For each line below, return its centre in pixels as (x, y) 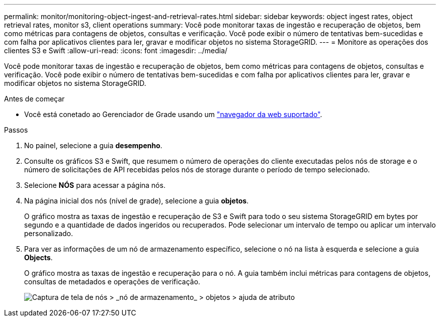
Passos (16, 130)
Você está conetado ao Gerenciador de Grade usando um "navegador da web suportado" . (173, 114)
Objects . (38, 257)
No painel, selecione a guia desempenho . (93, 145)
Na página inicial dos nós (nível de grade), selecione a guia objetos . (136, 201)
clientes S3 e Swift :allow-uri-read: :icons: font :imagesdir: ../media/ (116, 50)
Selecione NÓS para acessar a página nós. (95, 185)
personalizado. (49, 233)
